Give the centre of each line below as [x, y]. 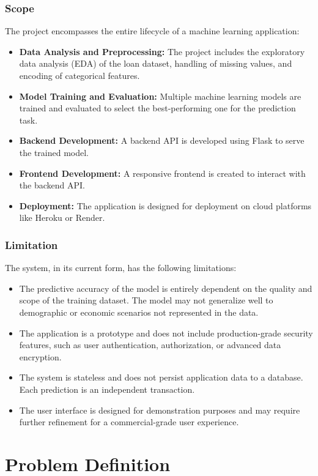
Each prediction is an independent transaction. [107, 389]
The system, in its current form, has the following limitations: [121, 268]
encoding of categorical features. [79, 75]
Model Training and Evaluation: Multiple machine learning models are [160, 96]
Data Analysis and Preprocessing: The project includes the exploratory [162, 51]
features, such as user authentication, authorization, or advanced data [150, 345]
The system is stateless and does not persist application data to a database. [161, 377]
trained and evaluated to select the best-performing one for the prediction [157, 108]
